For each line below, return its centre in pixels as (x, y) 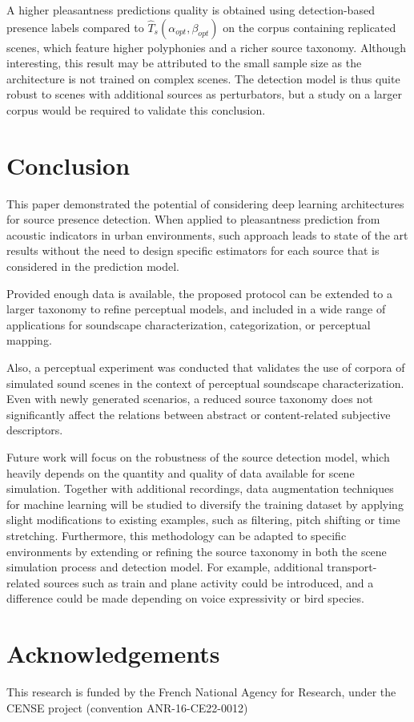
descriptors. (35, 430)
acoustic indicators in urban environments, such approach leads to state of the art (207, 234)
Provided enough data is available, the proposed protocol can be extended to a (199, 293)
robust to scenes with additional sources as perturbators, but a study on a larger (205, 94)
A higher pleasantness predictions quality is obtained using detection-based (191, 10)
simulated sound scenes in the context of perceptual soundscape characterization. (205, 383)
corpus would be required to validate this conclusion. (136, 109)
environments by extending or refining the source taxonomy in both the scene (197, 551)
